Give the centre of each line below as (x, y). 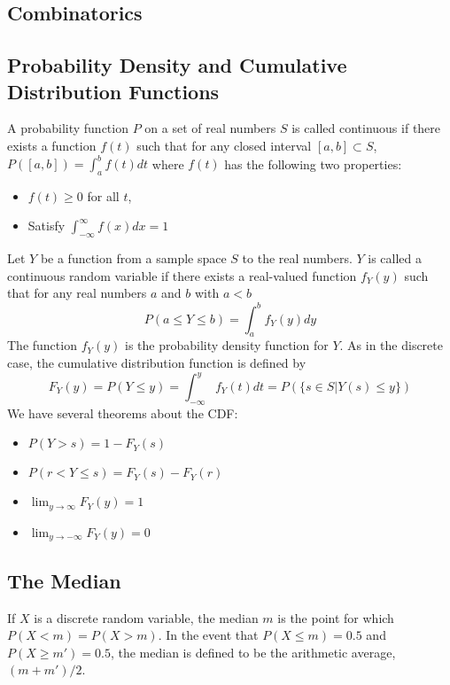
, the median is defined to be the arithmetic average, (253, 652)
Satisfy (47, 226)
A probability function (68, 128)
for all (103, 195)
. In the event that (208, 635)
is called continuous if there (366, 128)
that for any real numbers (77, 293)
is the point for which (336, 617)
